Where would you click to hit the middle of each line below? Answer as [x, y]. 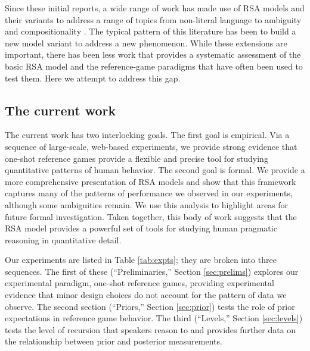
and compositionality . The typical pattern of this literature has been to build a [151, 31]
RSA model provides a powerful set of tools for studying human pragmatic [141, 228]
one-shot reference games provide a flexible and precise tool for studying [137, 158]
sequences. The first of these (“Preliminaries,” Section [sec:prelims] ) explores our [152, 271]
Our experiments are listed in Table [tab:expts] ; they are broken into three [141, 260]
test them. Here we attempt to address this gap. [93, 78]
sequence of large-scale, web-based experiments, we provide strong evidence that [151, 146]
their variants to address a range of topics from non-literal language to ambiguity [153, 19]
